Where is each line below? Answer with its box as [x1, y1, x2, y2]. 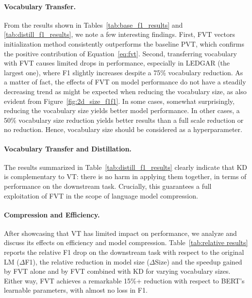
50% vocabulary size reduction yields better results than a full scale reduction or [4, 115, 244, 125]
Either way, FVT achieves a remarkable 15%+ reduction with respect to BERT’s [4, 275, 245, 285]
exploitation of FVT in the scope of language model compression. [4, 190, 198, 200]
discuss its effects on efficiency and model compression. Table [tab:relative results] [4, 237, 248, 248]
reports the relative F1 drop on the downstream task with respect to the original [4, 247, 244, 257]
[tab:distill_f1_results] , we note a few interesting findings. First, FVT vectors [4, 29, 235, 39]
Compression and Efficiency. [4, 209, 100, 219]
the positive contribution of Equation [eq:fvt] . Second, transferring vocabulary [4, 48, 237, 58]
